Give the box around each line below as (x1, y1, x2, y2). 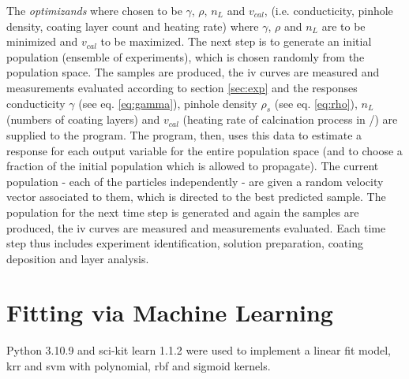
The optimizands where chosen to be (6, 2, 182, 18)
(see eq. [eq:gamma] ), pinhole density (78, 95, 257, 111)
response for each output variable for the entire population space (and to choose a (6, 142, 403, 158)
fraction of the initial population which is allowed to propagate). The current (6, 158, 379, 174)
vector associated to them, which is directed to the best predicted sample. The (6, 188, 386, 205)
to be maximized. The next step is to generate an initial (100, 33, 372, 50)
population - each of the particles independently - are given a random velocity (6, 173, 384, 189)
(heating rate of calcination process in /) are (182, 111, 398, 128)
